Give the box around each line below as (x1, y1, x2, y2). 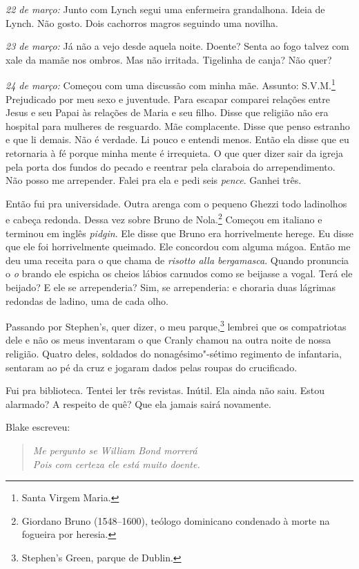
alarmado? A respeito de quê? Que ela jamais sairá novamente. (6, 396, 271, 411)
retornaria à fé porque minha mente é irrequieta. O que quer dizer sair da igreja (6, 146, 343, 160)
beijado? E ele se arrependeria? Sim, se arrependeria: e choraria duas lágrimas (6, 280, 336, 294)
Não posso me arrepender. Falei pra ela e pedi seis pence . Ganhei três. (6, 173, 302, 187)
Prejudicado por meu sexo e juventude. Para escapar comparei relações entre (6, 91, 330, 106)
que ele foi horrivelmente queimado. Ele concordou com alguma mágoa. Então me (6, 239, 351, 254)
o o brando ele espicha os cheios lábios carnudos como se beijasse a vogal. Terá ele (6, 266, 353, 281)
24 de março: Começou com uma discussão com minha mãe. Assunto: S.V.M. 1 (6, 76, 336, 93)
